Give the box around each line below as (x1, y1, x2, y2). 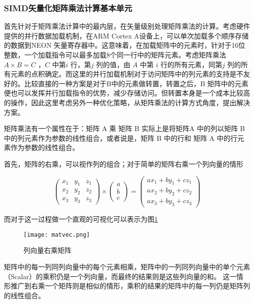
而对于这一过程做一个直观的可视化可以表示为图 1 (4, 214, 158, 224)
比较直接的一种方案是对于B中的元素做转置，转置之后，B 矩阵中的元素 (24, 78, 249, 88)
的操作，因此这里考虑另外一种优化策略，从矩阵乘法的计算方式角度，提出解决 (4, 97, 250, 107)
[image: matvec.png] (23, 231, 90, 238)
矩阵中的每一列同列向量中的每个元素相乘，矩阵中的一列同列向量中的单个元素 (4, 261, 250, 271)
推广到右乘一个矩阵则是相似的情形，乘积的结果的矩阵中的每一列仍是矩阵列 (10, 281, 250, 291)
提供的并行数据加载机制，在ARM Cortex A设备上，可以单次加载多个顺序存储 (4, 30, 249, 40)
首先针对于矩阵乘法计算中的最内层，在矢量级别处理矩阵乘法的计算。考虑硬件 (4, 21, 250, 31)
